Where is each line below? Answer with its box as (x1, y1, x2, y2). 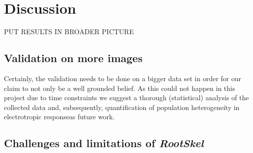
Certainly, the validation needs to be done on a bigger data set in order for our (4, 73, 242, 83)
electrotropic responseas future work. (4, 111, 115, 122)
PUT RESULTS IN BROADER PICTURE (4, 26, 134, 37)
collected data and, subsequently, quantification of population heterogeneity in (4, 102, 240, 112)
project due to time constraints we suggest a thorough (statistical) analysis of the (4, 92, 249, 103)
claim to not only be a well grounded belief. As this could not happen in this (4, 83, 235, 93)
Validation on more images (4, 50, 143, 66)
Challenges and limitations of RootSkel (4, 135, 204, 151)
